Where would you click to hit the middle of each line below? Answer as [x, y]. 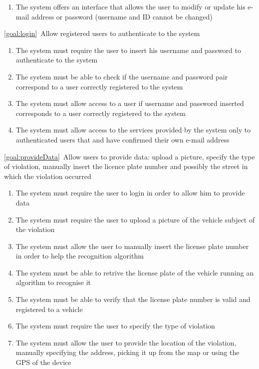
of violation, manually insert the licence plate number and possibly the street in [126, 166]
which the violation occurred [48, 176]
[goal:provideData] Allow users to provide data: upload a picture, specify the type [129, 156]
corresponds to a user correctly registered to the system [101, 113]
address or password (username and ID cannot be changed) [122, 16]
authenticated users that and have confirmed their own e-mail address [123, 139]
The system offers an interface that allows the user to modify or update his [130, 6]
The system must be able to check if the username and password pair [122, 76]
